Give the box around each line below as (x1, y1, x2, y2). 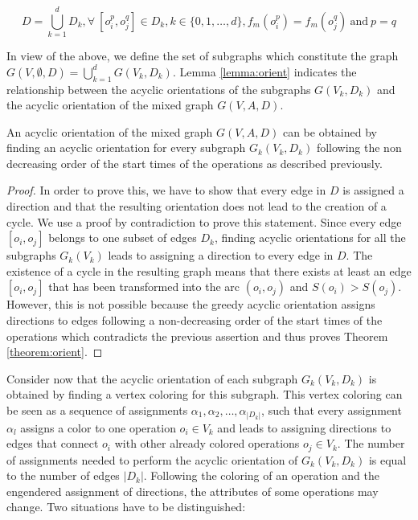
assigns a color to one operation (20, 419, 176, 436)
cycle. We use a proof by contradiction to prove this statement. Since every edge (6, 213, 402, 230)
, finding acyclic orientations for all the (214, 229, 406, 246)
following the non (316, 139, 402, 156)
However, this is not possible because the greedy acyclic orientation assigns (6, 296, 375, 313)
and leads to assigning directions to (217, 419, 391, 436)
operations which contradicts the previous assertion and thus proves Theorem (6, 327, 388, 344)
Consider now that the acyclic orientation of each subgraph (6, 370, 298, 387)
